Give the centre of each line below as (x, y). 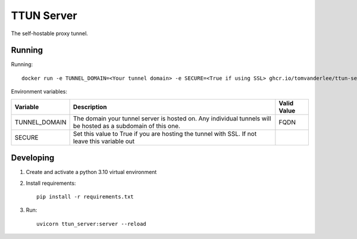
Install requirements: (51, 183)
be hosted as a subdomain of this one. (127, 126)
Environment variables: (39, 92)
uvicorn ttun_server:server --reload (92, 224)
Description (90, 107)
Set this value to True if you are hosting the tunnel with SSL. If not (165, 134)
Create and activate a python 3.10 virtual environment (91, 172)
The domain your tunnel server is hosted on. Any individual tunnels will (172, 118)
